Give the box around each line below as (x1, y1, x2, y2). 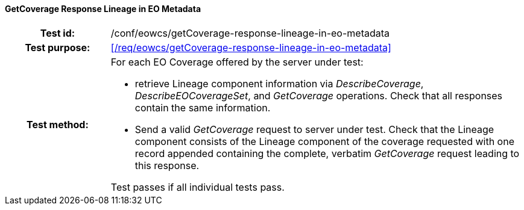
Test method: (26, 118, 89, 131)
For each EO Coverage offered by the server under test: (110, 55, 364, 68)
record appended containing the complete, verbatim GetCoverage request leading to (134, 147, 520, 159)
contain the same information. (134, 101, 271, 114)
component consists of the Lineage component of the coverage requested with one (134, 135, 514, 147)
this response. (134, 159, 200, 171)
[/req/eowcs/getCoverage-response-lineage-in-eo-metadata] (110, 41, 391, 54)
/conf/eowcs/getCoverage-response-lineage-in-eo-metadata (110, 26, 390, 39)
